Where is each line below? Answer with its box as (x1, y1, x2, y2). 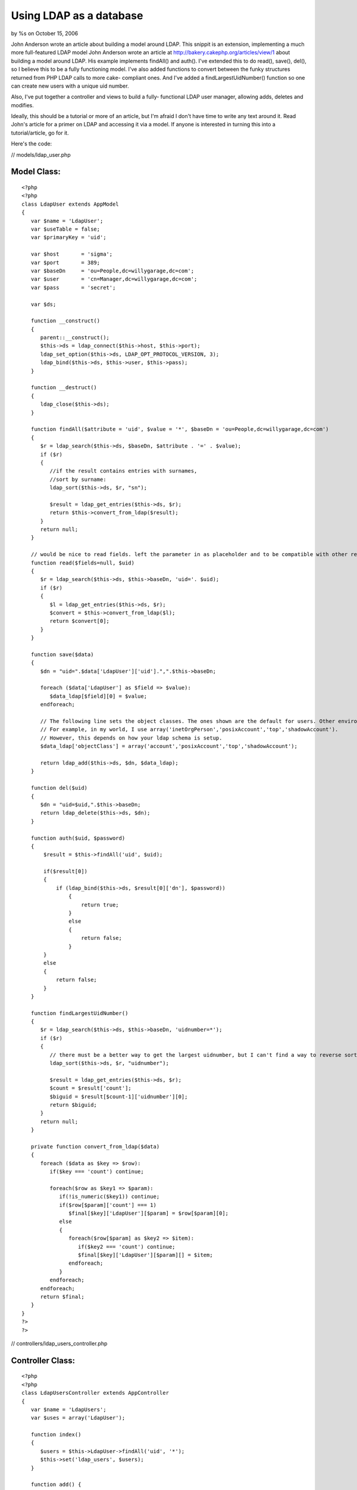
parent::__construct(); (40, 334, 110, 341)
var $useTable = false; (30, 225, 101, 232)
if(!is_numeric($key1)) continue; (59, 1193, 160, 1200)
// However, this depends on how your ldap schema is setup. (40, 734, 223, 741)
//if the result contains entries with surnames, (49, 468, 198, 474)
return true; (81, 901, 119, 908)
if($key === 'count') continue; (49, 1168, 144, 1175)
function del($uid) (30, 784, 88, 791)
